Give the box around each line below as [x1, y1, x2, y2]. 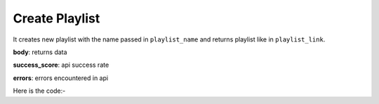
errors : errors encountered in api [13, 74, 109, 82]
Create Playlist [13, 11, 100, 26]
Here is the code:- [13, 86, 66, 95]
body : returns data [13, 48, 67, 56]
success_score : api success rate [13, 60, 109, 70]
